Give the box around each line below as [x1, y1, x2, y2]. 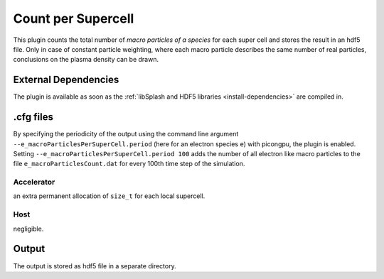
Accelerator [13, 177, 55, 187]
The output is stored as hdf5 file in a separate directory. [13, 261, 177, 270]
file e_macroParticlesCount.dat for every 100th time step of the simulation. [13, 160, 245, 168]
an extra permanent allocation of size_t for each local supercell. [13, 192, 206, 200]
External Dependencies [13, 74, 119, 86]
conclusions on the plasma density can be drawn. [13, 55, 159, 64]
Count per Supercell [13, 11, 134, 26]
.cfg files [13, 111, 53, 124]
